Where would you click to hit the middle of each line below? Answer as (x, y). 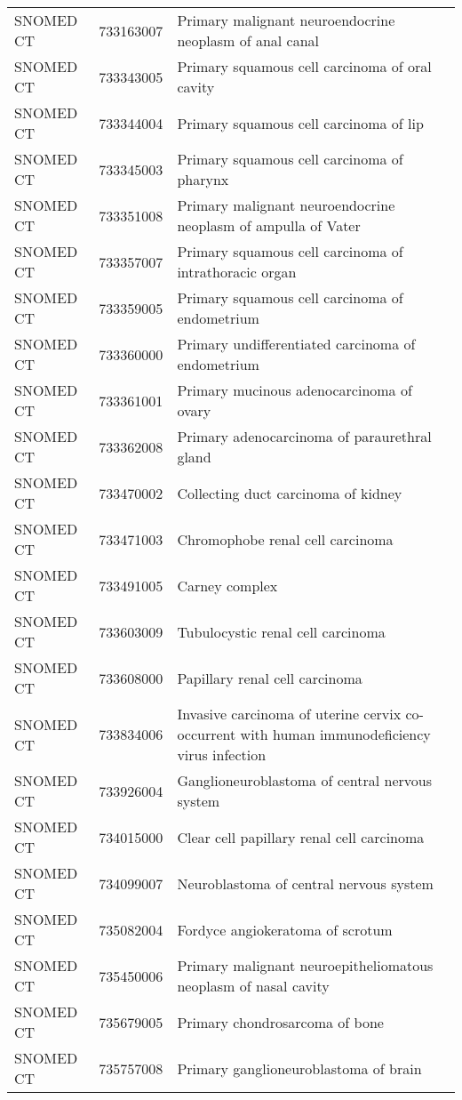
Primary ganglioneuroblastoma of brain (299, 1068)
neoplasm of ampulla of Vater (269, 225)
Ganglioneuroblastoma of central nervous (305, 780)
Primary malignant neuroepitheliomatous (305, 965)
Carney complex (227, 585)
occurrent (207, 734)
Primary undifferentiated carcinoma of (296, 344)
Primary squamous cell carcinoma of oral (304, 66)
